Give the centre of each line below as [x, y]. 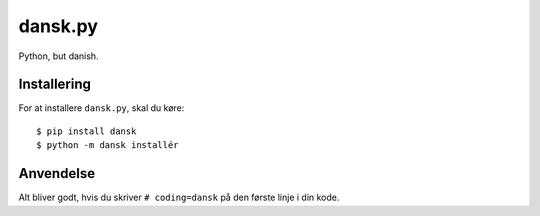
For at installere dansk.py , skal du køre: [101, 108]
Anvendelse [56, 173]
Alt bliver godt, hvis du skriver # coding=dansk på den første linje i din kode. [179, 197]
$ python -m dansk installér [107, 145]
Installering [55, 84]
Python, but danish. [58, 56]
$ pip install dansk [86, 131]
